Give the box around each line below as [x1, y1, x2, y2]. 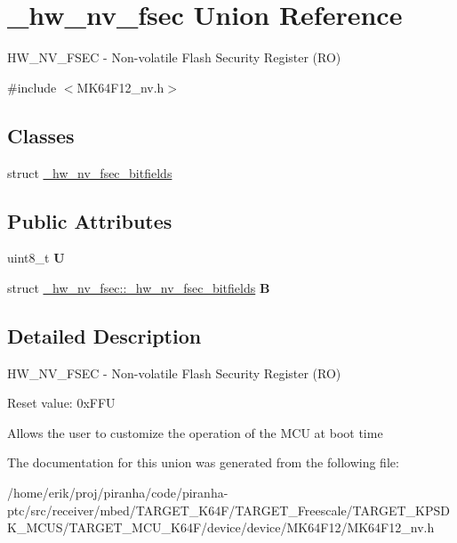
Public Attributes [7, 207, 172, 234]
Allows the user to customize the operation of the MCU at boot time [7, 423, 383, 442]
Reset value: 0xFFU [7, 393, 116, 412]
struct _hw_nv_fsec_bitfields [7, 163, 172, 182]
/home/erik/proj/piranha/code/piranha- [7, 483, 228, 502]
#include [7, 77, 57, 96]
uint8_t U [7, 248, 65, 267]
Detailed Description [7, 321, 202, 349]
